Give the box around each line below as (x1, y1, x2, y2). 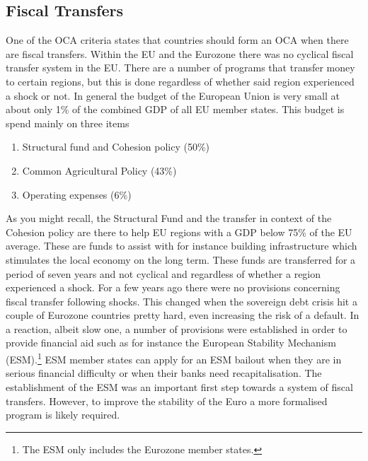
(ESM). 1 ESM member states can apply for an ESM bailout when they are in (6, 350, 342, 366)
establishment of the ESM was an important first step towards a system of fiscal (6, 379, 353, 394)
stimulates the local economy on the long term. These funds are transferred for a (6, 252, 356, 267)
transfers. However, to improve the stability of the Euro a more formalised (6, 393, 328, 408)
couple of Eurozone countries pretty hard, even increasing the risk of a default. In (6, 308, 360, 322)
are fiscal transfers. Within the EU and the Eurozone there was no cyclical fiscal (6, 46, 354, 61)
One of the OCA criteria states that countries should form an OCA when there (6, 33, 349, 47)
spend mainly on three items (6, 115, 130, 130)
